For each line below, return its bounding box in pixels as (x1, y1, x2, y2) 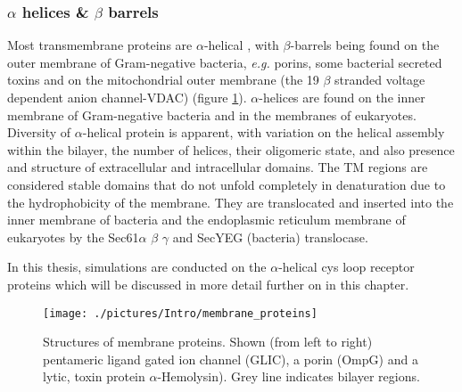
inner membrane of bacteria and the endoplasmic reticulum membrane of (7, 210, 406, 229)
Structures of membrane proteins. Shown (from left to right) (43, 332, 373, 351)
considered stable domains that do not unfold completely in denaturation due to (7, 175, 446, 193)
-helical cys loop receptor (278, 257, 415, 276)
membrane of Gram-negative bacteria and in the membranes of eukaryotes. (7, 105, 417, 124)
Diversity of (7, 123, 71, 142)
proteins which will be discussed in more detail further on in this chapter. (7, 274, 409, 293)
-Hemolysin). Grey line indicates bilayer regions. (157, 367, 420, 386)
